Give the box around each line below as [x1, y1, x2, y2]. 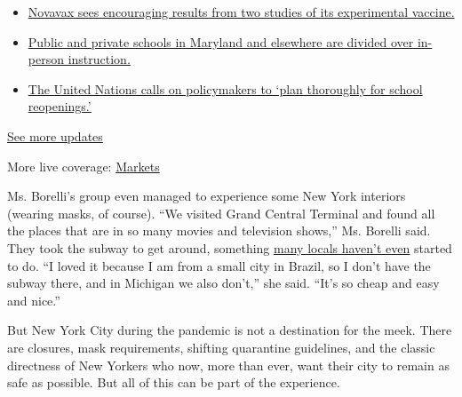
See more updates [7, 126, 103, 145]
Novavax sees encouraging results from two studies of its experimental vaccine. [28, 3, 455, 20]
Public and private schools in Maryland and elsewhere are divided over [28, 32, 414, 51]
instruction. [68, 50, 131, 68]
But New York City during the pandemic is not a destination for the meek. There [7, 321, 452, 339]
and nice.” [7, 290, 60, 309]
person [28, 50, 64, 68]
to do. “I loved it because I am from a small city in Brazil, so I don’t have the [7, 256, 431, 274]
